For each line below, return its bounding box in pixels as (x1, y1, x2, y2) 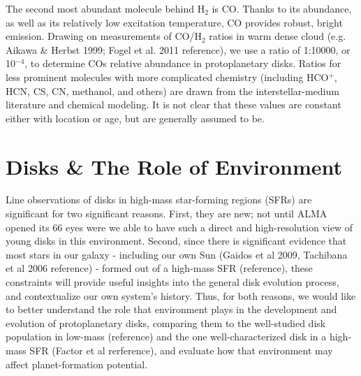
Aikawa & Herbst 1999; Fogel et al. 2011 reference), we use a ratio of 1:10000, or (6, 42, 351, 57)
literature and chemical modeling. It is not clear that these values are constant (6, 97, 341, 112)
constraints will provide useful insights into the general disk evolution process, (6, 275, 339, 289)
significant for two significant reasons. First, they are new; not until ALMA (6, 206, 327, 221)
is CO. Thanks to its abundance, (212, 1, 352, 15)
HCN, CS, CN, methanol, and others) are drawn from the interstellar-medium (6, 83, 339, 98)
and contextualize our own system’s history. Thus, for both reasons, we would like (6, 288, 356, 303)
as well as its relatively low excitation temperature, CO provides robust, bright (6, 15, 343, 29)
